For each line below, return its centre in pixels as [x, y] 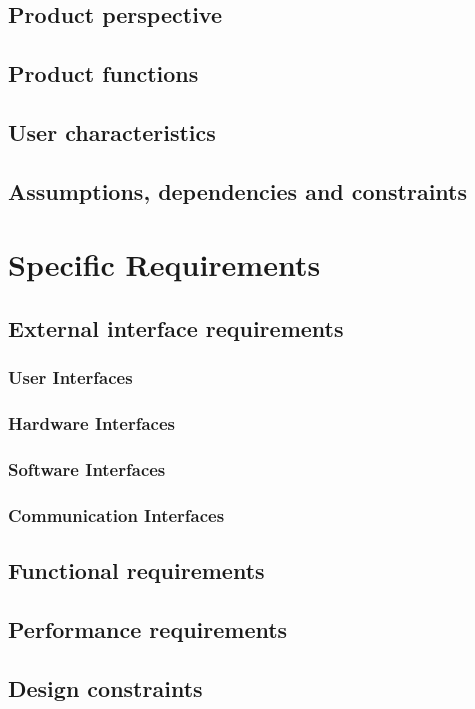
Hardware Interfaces [91, 423]
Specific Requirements [164, 264]
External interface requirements [176, 327]
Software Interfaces [87, 468]
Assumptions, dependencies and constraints [237, 190]
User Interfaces [70, 377]
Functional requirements [136, 570]
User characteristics [112, 131]
